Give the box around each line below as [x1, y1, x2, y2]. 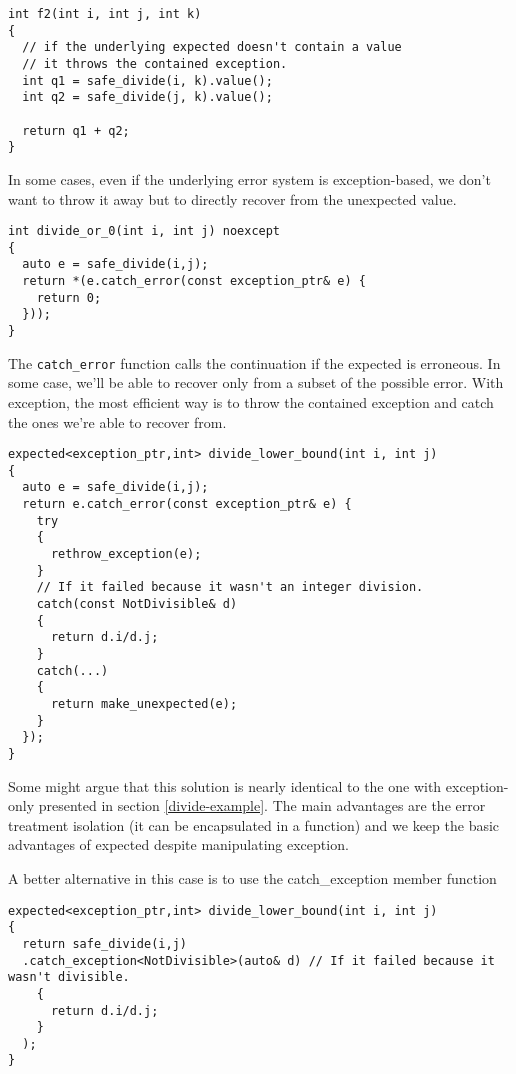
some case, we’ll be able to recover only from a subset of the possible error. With [8, 372, 504, 393]
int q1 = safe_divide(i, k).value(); [22, 73, 273, 88]
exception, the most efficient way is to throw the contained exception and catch [8, 391, 494, 412]
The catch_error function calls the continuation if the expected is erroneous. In [8, 352, 501, 373]
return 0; [36, 290, 102, 305]
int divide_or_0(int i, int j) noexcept [8, 224, 281, 239]
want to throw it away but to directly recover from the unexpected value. [8, 188, 457, 209]
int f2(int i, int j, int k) [8, 7, 202, 21]
